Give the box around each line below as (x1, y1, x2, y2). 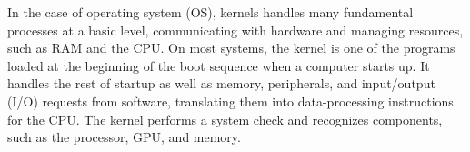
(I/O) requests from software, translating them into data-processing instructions (7, 91, 454, 110)
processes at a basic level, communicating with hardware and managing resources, (7, 20, 464, 39)
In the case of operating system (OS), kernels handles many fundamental (7, 3, 414, 21)
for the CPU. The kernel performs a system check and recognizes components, (7, 109, 443, 128)
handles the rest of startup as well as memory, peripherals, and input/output (7, 74, 435, 93)
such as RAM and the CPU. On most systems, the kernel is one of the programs (7, 38, 455, 57)
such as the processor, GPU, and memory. (7, 127, 241, 147)
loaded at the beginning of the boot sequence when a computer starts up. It (7, 56, 430, 75)
